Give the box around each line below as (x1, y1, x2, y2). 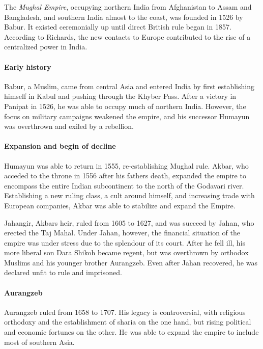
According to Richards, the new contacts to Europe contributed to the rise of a (4, 31, 251, 42)
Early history (4, 61, 51, 72)
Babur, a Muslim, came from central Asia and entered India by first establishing (4, 80, 254, 91)
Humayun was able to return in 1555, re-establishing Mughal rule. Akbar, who (4, 160, 249, 171)
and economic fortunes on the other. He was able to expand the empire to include (4, 327, 259, 337)
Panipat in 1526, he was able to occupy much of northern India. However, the (4, 100, 246, 111)
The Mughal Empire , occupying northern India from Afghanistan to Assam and (4, 2, 252, 12)
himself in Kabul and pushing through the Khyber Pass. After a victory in (4, 91, 237, 101)
